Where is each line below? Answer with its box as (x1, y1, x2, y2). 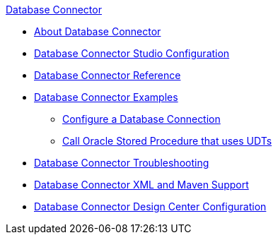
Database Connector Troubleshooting (34, 157, 209, 169)
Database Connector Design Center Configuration (34, 200, 267, 212)
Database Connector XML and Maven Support (34, 179, 249, 191)
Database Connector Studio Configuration (34, 47, 230, 59)
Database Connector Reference (34, 69, 181, 81)
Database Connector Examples (34, 91, 178, 103)
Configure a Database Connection (62, 113, 221, 125)
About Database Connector (34, 25, 161, 37)
